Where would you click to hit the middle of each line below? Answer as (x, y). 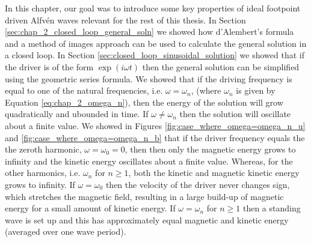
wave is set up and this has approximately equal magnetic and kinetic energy (147, 219)
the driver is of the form (49, 66)
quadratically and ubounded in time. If (77, 114)
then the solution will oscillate (235, 114)
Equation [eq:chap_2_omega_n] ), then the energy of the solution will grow (144, 102)
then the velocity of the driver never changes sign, (198, 184)
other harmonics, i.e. (43, 173)
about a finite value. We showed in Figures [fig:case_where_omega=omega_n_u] (155, 125)
